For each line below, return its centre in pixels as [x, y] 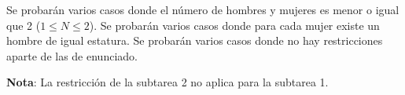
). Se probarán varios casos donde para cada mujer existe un [234, 25]
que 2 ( [24, 25]
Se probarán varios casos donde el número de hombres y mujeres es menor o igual [203, 9]
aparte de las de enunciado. [72, 55]
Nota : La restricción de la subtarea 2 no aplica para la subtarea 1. [168, 82]
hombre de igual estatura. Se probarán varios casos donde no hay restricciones [195, 40]
